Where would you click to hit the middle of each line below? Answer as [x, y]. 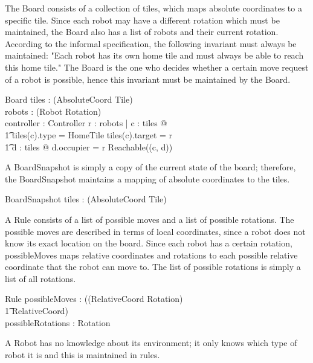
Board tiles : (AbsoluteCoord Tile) [69, 99]
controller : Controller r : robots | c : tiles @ [86, 123]
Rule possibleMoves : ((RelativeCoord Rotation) [94, 299]
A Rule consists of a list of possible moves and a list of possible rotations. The [150, 219]
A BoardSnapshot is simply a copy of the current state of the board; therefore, [150, 167]
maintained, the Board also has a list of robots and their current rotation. [142, 32]
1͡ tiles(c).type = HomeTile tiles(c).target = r [89, 134]
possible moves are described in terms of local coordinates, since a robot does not [155, 231]
